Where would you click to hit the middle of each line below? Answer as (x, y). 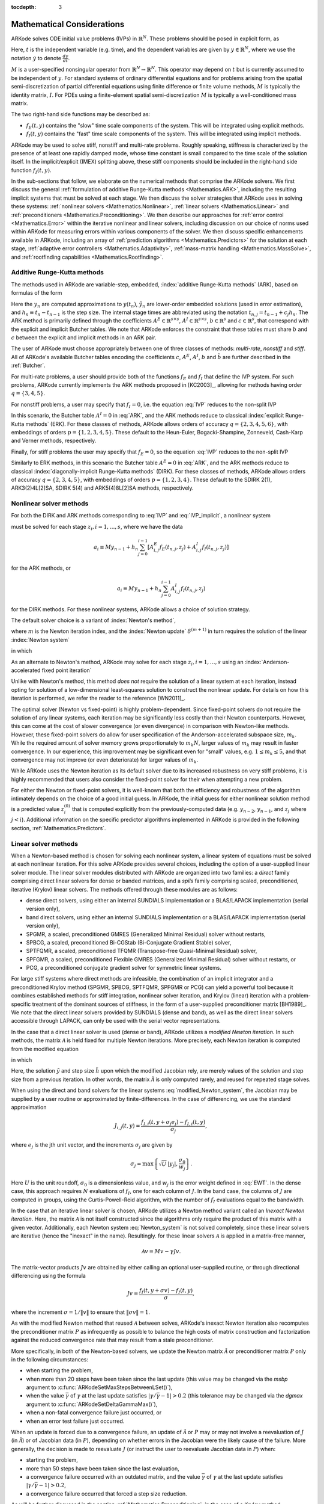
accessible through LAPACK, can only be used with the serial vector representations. (116, 1021)
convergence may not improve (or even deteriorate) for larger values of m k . (105, 760)
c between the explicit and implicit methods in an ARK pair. (84, 337)
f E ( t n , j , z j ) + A (178, 548)
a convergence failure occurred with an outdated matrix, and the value (113, 1476)
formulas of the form (37, 293)
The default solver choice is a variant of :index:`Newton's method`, (94, 620)
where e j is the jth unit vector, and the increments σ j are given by (92, 1146)
